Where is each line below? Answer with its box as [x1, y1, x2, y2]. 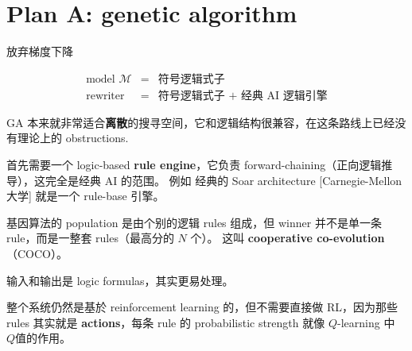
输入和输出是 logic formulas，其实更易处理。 [6, 272, 234, 288]
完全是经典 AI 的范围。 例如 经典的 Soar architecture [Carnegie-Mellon [45, 172, 402, 188]
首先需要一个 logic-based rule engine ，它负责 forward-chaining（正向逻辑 [6, 156, 382, 172]
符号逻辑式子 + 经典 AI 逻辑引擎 [157, 90, 328, 102]
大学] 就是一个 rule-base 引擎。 [6, 187, 165, 204]
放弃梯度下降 [6, 43, 73, 60]
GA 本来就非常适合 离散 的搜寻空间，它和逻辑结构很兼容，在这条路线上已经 [6, 114, 395, 130]
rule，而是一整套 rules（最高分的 [6, 229, 174, 246]
